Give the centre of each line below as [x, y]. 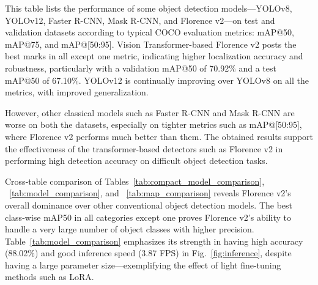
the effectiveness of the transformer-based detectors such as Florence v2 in [144, 148]
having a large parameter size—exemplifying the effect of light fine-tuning [143, 265]
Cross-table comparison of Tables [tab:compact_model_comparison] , [135, 181]
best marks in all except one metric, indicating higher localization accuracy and [154, 56]
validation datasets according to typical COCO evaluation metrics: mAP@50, [150, 32]
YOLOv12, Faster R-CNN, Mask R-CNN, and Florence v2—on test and [140, 20]
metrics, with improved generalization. [77, 92]
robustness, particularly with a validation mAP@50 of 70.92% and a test [141, 68]
